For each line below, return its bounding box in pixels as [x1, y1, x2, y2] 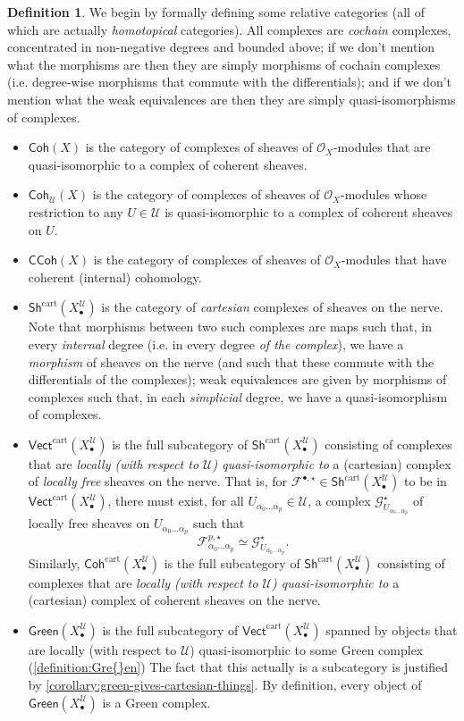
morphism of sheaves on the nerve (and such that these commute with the [28, 352, 434, 371]
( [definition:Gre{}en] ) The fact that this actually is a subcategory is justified [28, 658, 449, 676]
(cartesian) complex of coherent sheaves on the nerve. [28, 591, 321, 609]
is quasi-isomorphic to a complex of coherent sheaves [165, 202, 453, 221]
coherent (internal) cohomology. [28, 267, 202, 286]
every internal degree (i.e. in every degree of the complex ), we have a [28, 334, 404, 353]
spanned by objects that [325, 620, 458, 639]
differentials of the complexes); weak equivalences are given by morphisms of [28, 370, 447, 389]
